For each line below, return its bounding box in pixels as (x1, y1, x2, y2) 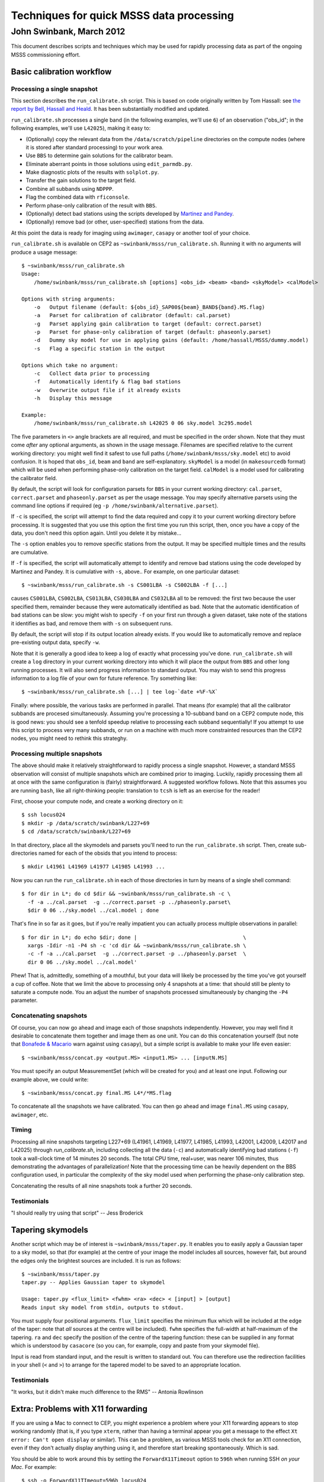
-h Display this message (33, 395, 113, 402)
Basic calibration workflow (11, 66, 112, 76)
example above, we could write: (11, 1076, 89, 1083)
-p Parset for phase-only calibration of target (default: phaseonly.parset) (33, 329, 272, 336)
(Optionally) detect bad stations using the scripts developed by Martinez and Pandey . (25, 210, 234, 218)
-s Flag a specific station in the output (33, 345, 165, 352)
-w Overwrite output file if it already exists (33, 387, 181, 394)
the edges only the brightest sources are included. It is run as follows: (11, 1257, 181, 1264)
